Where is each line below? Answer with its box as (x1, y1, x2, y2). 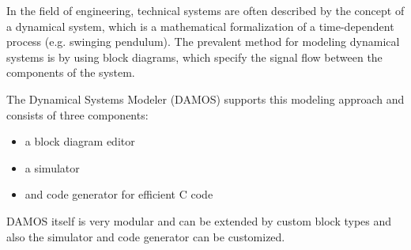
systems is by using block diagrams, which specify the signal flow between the (6, 48, 383, 65)
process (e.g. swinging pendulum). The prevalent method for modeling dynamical (6, 33, 400, 50)
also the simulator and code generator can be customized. (6, 228, 285, 244)
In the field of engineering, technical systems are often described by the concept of (6, 2, 405, 18)
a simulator (25, 159, 80, 176)
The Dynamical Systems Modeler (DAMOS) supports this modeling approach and (6, 90, 405, 107)
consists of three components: (6, 106, 149, 123)
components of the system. (6, 64, 135, 81)
